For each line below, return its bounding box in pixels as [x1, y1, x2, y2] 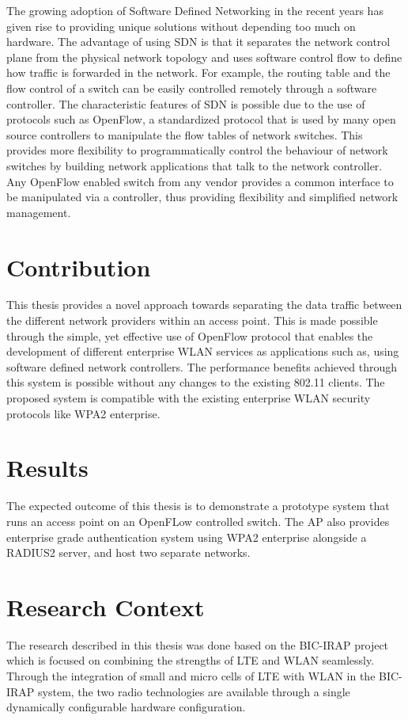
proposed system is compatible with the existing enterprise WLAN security [6, 390, 371, 406]
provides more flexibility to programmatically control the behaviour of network [6, 142, 388, 158]
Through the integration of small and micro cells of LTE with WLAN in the [6, 668, 376, 684]
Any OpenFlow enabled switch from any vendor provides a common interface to [6, 173, 394, 189]
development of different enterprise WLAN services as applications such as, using [6, 343, 399, 360]
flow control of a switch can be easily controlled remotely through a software [6, 79, 377, 96]
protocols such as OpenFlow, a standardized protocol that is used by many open [6, 111, 396, 128]
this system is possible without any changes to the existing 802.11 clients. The [6, 374, 385, 390]
